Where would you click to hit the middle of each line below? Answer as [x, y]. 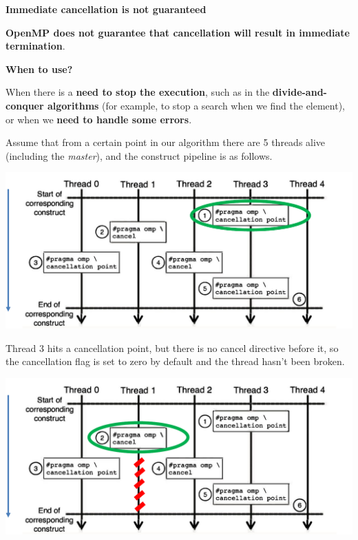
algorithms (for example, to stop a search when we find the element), [196, 105]
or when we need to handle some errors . [99, 119]
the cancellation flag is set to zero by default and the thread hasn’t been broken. [175, 361]
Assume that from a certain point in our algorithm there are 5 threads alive [166, 142]
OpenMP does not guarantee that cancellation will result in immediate [178, 32]
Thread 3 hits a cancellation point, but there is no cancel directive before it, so [172, 347]
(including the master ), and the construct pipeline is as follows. [139, 155]
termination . [35, 46]
